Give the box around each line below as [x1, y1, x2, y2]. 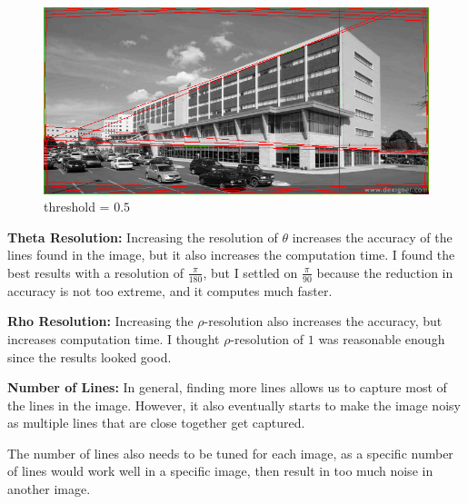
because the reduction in [316, 262, 453, 282]
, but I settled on [203, 262, 298, 282]
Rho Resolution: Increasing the [7, 311, 194, 331]
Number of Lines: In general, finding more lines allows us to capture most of [7, 378, 447, 397]
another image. [7, 479, 91, 499]
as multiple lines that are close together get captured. [7, 413, 305, 432]
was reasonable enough [318, 329, 445, 348]
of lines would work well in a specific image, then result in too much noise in [7, 461, 433, 480]
